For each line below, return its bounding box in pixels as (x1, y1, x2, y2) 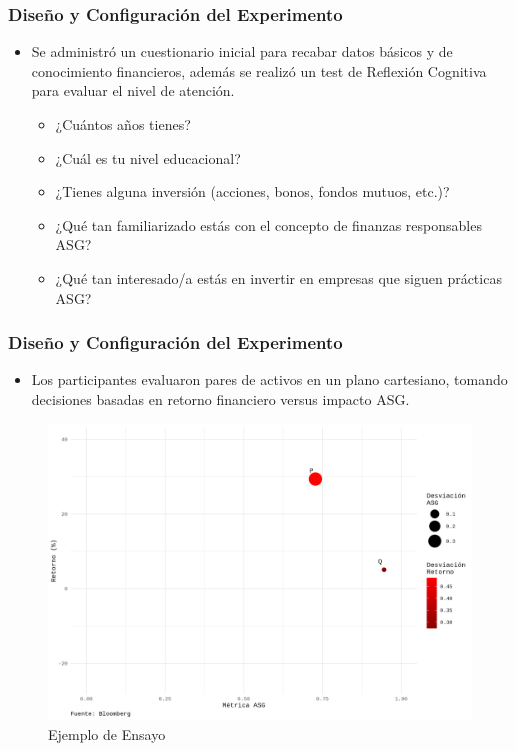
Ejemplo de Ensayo (48, 723, 166, 744)
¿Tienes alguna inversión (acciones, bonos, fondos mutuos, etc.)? (55, 181, 450, 202)
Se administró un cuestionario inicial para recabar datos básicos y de (31, 41, 453, 62)
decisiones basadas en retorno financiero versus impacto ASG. (31, 388, 410, 409)
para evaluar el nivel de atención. (31, 80, 235, 101)
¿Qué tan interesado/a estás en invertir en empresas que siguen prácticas (55, 267, 502, 288)
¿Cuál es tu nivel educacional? (55, 147, 241, 168)
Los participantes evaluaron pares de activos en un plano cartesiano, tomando (31, 369, 508, 390)
